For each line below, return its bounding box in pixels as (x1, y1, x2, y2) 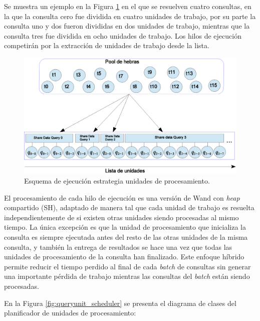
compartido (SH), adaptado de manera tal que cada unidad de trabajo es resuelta (4, 202, 254, 213)
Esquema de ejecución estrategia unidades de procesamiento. (24, 176, 210, 186)
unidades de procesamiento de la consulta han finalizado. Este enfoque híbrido (4, 251, 244, 262)
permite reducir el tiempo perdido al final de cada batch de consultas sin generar (4, 261, 251, 271)
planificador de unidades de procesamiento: (4, 307, 136, 318)
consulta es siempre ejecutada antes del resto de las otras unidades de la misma (4, 231, 248, 242)
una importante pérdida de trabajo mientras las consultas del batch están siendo (4, 271, 250, 281)
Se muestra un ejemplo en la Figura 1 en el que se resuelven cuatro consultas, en (4, 1, 251, 11)
